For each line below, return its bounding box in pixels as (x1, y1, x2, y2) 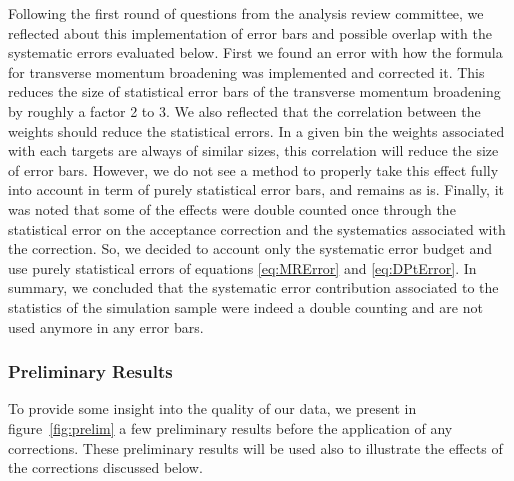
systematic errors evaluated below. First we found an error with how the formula (8, 42, 503, 63)
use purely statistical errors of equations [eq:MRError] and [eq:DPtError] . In (8, 257, 477, 278)
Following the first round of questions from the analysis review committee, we (8, 3, 484, 23)
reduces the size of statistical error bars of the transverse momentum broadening (8, 81, 501, 102)
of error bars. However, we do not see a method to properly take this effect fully (8, 159, 499, 180)
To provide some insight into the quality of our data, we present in (8, 398, 417, 419)
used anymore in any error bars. (8, 316, 204, 337)
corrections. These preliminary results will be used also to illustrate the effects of (8, 437, 503, 458)
